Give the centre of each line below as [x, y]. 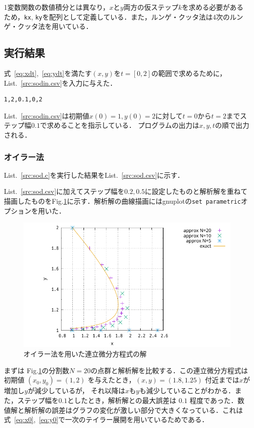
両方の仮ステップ [151, 7]
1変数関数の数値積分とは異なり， [57, 7]
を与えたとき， [112, 380]
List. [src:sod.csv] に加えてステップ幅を [64, 191]
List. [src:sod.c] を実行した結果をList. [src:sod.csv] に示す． [94, 175]
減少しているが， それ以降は [80, 391]
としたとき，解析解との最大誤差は [122, 400]
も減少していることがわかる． [187, 391]
